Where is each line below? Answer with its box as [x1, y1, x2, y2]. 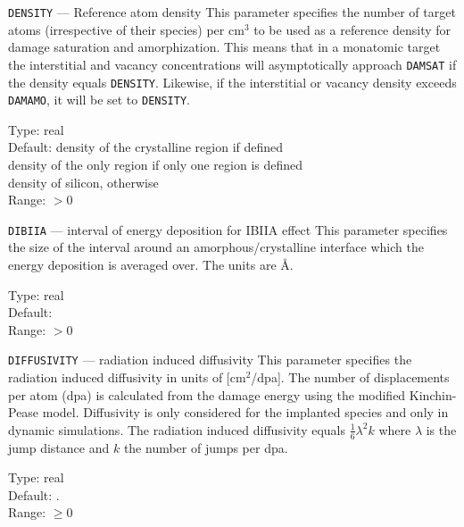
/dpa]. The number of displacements [251, 368, 450, 387]
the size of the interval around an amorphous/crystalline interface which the [8, 238, 424, 256]
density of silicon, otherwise [8, 172, 159, 191]
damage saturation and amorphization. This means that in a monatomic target [8, 38, 441, 56]
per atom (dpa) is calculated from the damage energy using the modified [8, 385, 406, 404]
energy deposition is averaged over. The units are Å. [8, 255, 294, 274]
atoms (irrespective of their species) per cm [8, 20, 244, 38]
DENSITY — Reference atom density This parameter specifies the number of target [8, 3, 456, 21]
